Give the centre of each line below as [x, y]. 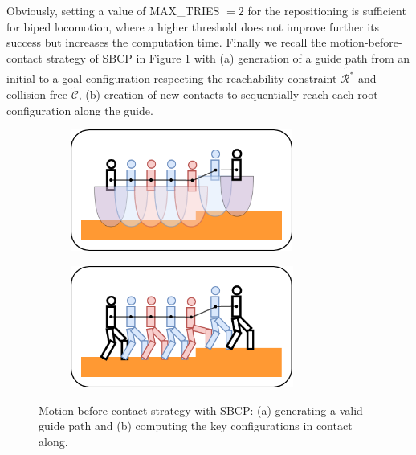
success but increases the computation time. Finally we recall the [167, 42]
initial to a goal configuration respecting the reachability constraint [172, 78]
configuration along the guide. [80, 110]
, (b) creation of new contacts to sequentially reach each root [228, 94]
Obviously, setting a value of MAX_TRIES [113, 10]
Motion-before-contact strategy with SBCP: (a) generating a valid [201, 410]
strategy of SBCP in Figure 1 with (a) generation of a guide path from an [228, 57]
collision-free [37, 94]
